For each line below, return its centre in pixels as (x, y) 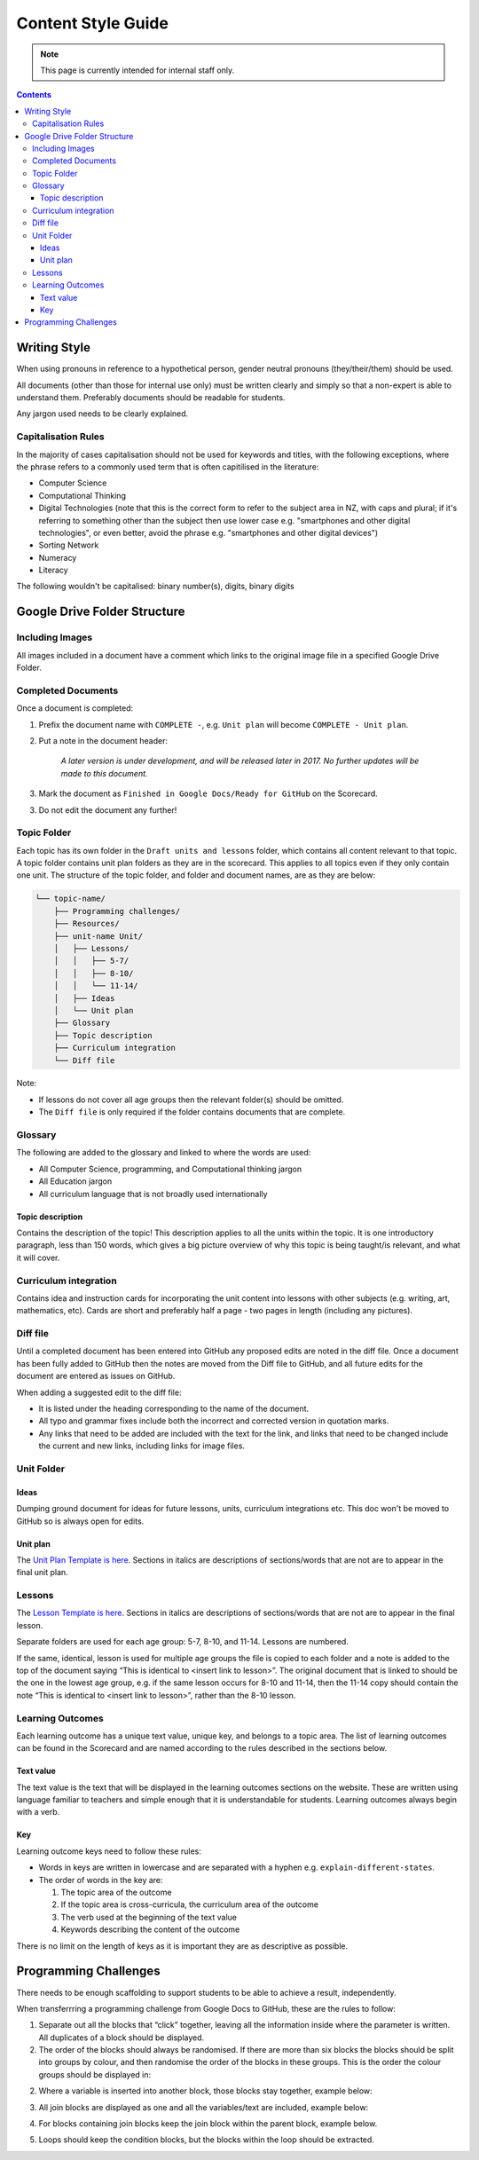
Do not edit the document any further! (108, 810)
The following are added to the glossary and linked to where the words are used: (164, 1153)
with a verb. (38, 1812)
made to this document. (104, 773)
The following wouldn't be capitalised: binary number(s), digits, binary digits (155, 587)
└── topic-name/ (71, 899)
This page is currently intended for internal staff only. (137, 70)
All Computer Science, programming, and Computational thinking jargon (170, 1169)
